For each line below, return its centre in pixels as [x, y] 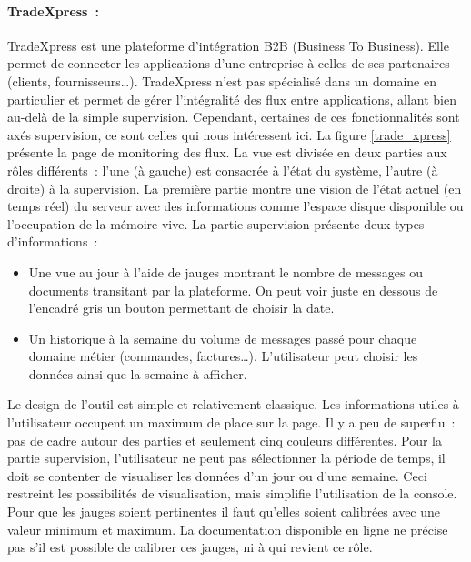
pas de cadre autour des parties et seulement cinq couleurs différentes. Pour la [225, 440]
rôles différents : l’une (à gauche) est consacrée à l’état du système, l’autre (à [223, 170]
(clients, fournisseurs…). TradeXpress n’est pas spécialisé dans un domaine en [222, 80]
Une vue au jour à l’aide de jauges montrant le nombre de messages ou [226, 271]
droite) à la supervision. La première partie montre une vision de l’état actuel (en [235, 188]
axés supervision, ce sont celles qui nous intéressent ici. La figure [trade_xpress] [229, 134]
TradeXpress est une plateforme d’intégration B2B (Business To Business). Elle [228, 45]
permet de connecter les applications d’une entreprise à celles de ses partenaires [229, 63]
